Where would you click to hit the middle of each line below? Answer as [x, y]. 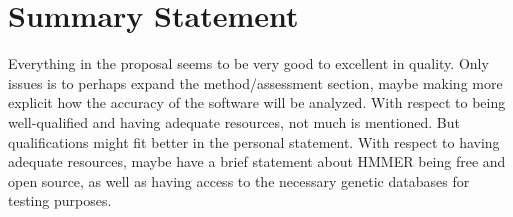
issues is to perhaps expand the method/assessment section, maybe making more [255, 82]
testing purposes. [60, 200]
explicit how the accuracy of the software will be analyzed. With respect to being [257, 102]
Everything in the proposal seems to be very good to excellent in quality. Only [248, 63]
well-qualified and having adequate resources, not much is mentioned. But [234, 121]
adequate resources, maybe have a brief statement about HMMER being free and [257, 161]
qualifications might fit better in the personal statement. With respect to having [254, 141]
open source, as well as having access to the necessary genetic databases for [239, 180]
